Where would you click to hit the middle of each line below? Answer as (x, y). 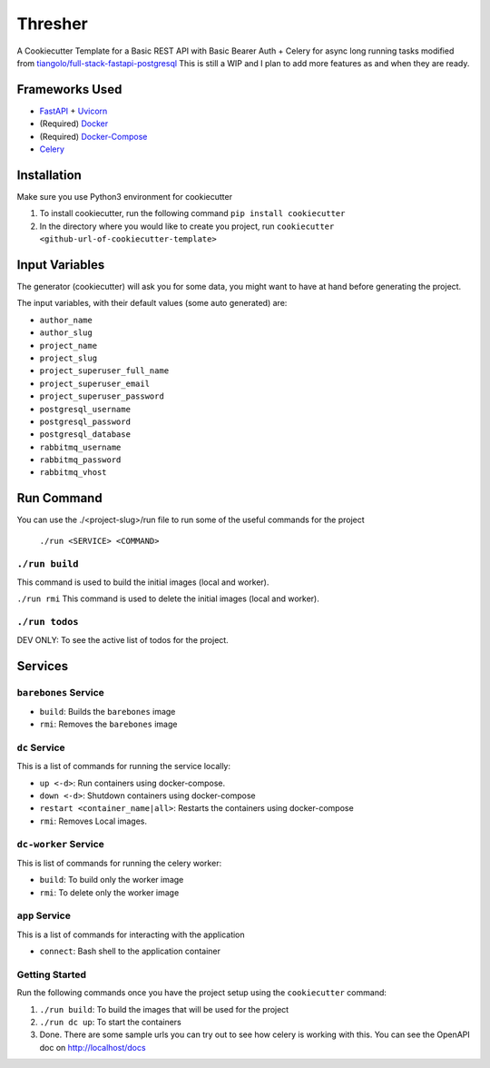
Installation (49, 175)
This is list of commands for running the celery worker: (119, 863)
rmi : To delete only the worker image (109, 892)
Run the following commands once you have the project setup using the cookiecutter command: (202, 993)
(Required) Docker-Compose (93, 136)
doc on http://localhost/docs (93, 1047)
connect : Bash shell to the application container (130, 951)
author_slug (66, 333)
